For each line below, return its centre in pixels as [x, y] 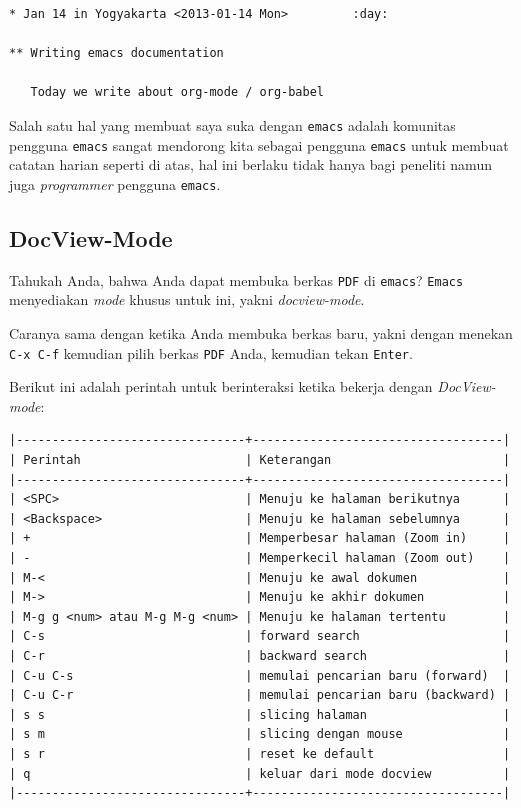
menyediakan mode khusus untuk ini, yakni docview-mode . [187, 299]
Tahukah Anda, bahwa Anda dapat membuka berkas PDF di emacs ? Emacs [236, 279]
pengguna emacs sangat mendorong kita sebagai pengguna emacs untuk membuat [259, 144]
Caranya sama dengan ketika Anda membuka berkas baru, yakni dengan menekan [261, 332]
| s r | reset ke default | [260, 753]
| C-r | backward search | [260, 655]
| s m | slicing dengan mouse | [260, 734]
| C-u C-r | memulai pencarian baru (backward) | [260, 695]
